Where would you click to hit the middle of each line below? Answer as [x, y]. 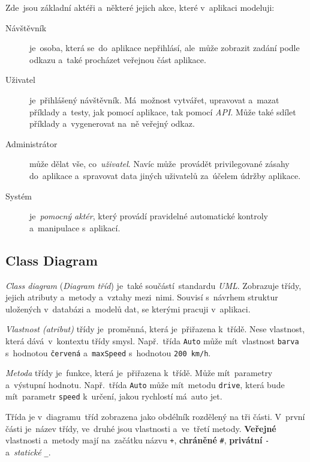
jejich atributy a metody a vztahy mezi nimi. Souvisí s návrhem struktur [142, 297]
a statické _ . [28, 451]
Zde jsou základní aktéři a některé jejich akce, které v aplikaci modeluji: [140, 7]
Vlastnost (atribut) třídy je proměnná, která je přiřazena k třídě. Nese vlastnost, [155, 329]
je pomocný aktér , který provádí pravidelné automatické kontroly [149, 216]
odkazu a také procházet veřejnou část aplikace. [118, 59]
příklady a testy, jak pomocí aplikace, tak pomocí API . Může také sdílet [163, 111]
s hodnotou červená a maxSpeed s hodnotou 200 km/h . [108, 352]
